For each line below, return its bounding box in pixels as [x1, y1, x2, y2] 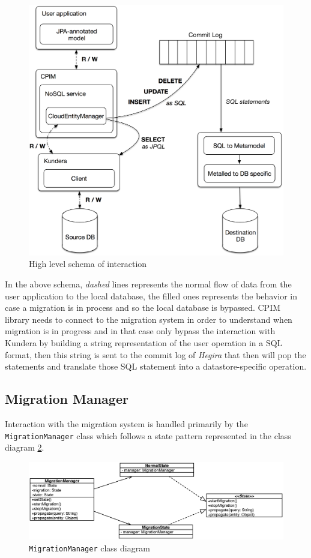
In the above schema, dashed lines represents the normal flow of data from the [5, 277, 292, 290]
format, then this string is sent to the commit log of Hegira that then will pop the [5, 348, 306, 361]
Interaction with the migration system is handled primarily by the [5, 417, 248, 430]
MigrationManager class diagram [29, 541, 150, 554]
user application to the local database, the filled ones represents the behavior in [5, 289, 298, 302]
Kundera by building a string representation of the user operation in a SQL [5, 336, 283, 349]
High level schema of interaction [29, 257, 147, 270]
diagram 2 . [5, 441, 44, 454]
